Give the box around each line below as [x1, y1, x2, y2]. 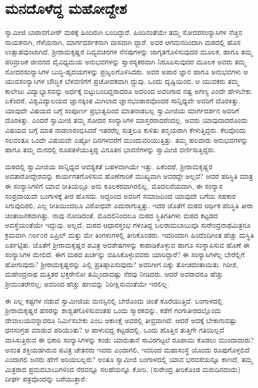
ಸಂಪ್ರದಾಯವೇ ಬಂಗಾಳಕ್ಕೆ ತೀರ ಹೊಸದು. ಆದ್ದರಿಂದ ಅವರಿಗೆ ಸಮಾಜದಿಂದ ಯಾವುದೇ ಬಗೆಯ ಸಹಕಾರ [5, 190, 236, 201]
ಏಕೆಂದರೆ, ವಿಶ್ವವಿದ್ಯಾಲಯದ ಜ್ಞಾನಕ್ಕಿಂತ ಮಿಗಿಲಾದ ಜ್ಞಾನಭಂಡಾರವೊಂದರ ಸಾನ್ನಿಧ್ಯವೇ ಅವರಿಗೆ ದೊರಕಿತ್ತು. [5, 95, 241, 106]
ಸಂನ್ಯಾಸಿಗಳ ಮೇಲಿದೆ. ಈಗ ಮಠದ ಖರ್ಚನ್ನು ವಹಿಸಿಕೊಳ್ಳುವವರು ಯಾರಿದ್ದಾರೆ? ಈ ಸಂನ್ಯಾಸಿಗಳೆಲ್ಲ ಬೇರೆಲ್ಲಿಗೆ [5, 249, 245, 260]
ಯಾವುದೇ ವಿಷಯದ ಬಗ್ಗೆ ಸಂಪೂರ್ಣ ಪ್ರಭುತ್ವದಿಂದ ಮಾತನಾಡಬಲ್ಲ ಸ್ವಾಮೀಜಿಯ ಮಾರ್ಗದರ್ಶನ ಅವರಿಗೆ [5, 105, 240, 115]
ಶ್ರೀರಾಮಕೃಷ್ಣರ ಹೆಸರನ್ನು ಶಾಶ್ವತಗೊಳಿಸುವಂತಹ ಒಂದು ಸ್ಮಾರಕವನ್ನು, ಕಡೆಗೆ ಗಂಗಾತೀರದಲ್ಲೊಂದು [5, 305, 222, 316]
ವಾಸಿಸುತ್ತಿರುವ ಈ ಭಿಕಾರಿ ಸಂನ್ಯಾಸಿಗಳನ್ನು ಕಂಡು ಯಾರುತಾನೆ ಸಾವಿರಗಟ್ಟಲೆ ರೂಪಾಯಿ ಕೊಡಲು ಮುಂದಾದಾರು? [5, 334, 254, 345]
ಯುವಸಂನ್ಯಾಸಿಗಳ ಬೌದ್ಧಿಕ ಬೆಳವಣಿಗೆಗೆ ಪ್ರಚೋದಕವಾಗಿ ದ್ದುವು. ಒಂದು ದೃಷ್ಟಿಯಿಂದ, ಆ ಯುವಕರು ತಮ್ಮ [5, 76, 239, 86]
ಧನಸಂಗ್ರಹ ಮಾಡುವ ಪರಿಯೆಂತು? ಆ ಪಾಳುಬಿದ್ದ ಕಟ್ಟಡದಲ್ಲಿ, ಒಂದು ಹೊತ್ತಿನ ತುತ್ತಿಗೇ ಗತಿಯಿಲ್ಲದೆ [5, 325, 225, 335]
